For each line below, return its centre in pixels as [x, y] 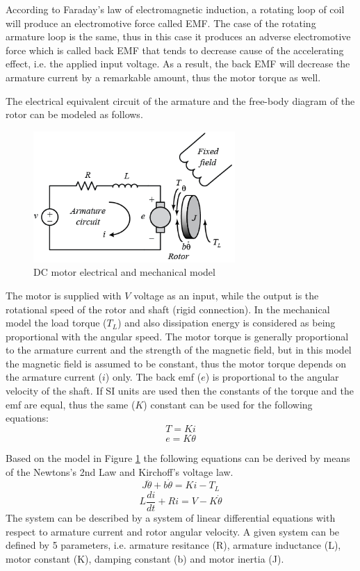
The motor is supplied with [64, 295]
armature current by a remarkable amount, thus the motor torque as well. [163, 77]
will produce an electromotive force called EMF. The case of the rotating [161, 23]
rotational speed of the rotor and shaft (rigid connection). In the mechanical [168, 309]
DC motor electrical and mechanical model [124, 272]
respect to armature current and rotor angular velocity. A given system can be [173, 531]
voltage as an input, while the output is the [226, 295]
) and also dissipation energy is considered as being [227, 323]
